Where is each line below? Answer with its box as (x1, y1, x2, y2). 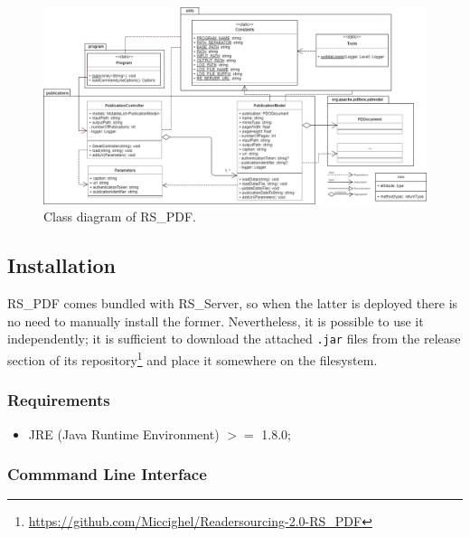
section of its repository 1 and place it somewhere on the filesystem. (7, 348, 378, 369)
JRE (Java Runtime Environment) (28, 424, 220, 443)
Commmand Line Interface (7, 463, 207, 485)
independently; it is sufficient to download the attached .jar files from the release (7, 329, 461, 348)
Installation (7, 251, 116, 279)
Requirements (7, 389, 110, 411)
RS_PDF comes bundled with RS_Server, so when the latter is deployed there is (7, 294, 458, 313)
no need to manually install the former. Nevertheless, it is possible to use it (7, 311, 424, 330)
